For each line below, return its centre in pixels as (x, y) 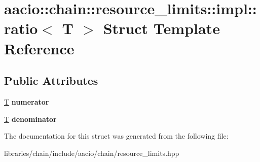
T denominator (30, 119)
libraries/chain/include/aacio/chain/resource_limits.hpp (92, 153)
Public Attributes (51, 80)
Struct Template (161, 28)
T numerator (27, 101)
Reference (39, 48)
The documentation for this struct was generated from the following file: (116, 136)
